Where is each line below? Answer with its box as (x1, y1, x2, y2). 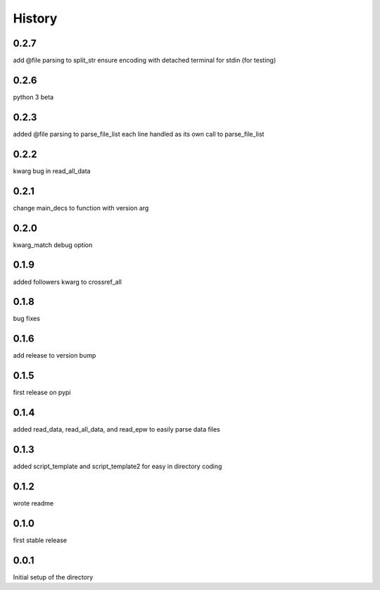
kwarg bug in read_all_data (13, 166, 91, 175)
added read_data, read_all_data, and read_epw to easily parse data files (13, 425, 221, 434)
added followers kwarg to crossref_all (13, 277, 122, 286)
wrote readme (13, 498, 54, 507)
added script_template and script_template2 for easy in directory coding (13, 462, 222, 471)
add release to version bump (13, 351, 96, 360)
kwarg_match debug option (13, 240, 93, 249)
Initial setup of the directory (13, 572, 94, 581)
